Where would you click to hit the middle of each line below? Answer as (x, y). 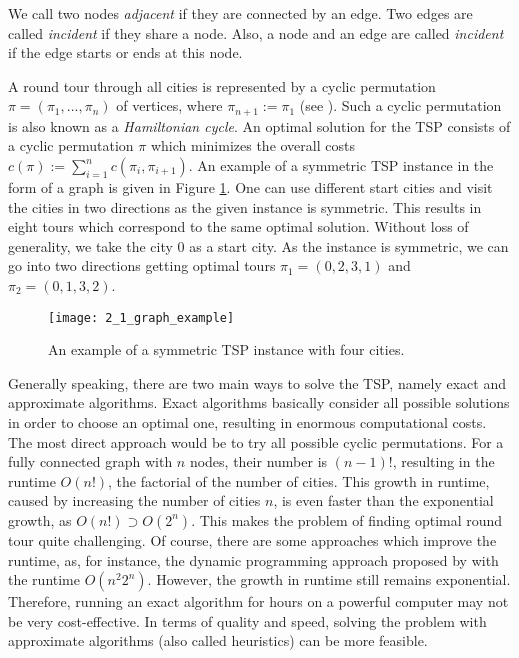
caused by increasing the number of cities (134, 500)
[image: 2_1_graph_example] (141, 317)
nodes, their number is (258, 461)
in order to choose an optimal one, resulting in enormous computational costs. (247, 422)
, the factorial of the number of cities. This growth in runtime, (299, 480)
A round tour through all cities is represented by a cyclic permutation (222, 85)
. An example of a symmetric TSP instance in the (341, 165)
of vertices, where (169, 105)
